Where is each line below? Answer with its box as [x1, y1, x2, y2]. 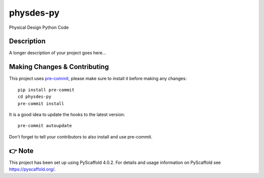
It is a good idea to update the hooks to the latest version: [9, 111, 125, 117]
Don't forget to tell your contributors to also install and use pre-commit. [9, 133, 153, 139]
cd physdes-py [18, 94, 51, 100]
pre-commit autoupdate [18, 123, 72, 129]
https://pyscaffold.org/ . [9, 166, 56, 172]
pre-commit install [18, 101, 65, 106]
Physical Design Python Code [9, 24, 69, 30]
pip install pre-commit [18, 87, 75, 92]
